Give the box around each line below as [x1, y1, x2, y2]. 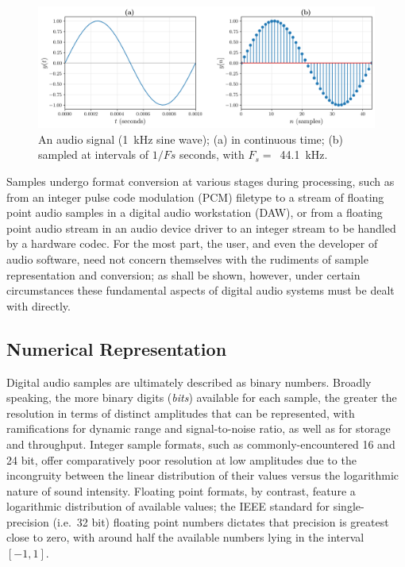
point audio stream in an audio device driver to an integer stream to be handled [6, 219, 396, 236]
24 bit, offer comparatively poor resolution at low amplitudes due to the [6, 451, 357, 468]
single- [333, 498, 364, 515]
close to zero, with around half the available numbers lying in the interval [6, 529, 364, 546]
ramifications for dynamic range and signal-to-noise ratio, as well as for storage [6, 420, 391, 437]
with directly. [6, 297, 71, 314]
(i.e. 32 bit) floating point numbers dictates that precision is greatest [52, 513, 389, 530]
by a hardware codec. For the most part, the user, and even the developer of [6, 235, 378, 252]
